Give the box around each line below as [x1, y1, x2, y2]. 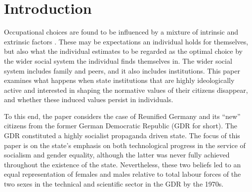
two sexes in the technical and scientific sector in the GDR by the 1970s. [4, 179, 224, 189]
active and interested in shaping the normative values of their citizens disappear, [4, 84, 248, 95]
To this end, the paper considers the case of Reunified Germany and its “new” [4, 111, 241, 121]
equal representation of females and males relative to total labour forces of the [4, 169, 241, 179]
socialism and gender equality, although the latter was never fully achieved [4, 150, 230, 160]
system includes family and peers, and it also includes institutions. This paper [4, 65, 240, 76]
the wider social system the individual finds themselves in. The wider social [4, 55, 232, 66]
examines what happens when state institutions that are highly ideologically [4, 75, 235, 85]
